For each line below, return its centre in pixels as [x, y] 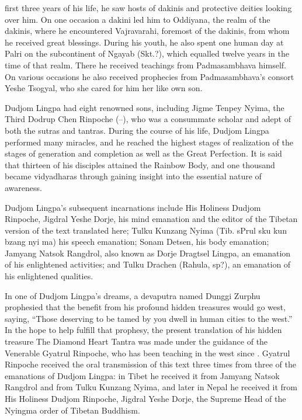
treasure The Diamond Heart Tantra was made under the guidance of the [136, 341]
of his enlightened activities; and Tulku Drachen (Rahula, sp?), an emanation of [148, 264]
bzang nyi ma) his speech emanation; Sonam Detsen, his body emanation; [137, 242]
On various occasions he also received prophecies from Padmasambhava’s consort [150, 76]
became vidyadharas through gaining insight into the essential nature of [133, 176]
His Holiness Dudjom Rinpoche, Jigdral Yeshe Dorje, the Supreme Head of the [145, 398]
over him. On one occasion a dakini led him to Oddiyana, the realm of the [138, 19]
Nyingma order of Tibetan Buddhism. [72, 410]
